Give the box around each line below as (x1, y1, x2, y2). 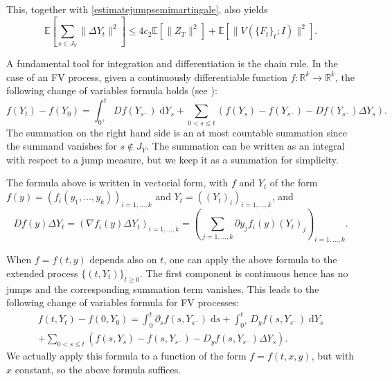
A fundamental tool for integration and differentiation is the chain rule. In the (6, 56, 338, 71)
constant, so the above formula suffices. (15, 362, 181, 376)
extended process (6, 265, 78, 280)
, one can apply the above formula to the (163, 252, 337, 267)
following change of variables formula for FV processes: (6, 295, 240, 310)
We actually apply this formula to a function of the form (6, 348, 247, 363)
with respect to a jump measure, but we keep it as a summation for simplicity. (6, 152, 339, 166)
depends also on (89, 252, 157, 267)
